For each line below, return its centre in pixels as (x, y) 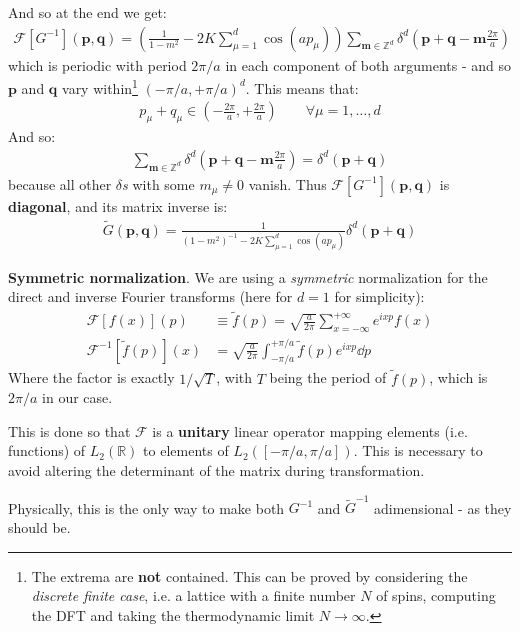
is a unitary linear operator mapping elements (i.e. (310, 430)
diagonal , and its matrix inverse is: (118, 205)
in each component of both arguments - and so (368, 64)
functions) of (47, 450)
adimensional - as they (443, 507)
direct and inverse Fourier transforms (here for (150, 296)
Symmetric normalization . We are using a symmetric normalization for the (248, 276)
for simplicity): (379, 296)
